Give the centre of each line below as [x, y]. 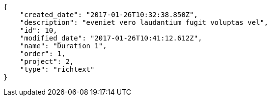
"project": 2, [47, 61]
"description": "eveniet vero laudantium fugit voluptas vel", [144, 22]
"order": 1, [43, 54]
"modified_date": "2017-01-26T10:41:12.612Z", [111, 38]
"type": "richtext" [57, 69]
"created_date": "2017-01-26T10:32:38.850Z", [109, 15]
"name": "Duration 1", [63, 46]
